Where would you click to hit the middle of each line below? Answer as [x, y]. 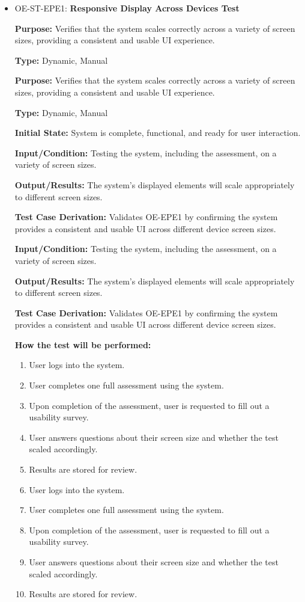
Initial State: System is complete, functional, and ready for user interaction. [158, 133]
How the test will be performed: [83, 344]
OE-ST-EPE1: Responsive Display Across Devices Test [127, 8]
